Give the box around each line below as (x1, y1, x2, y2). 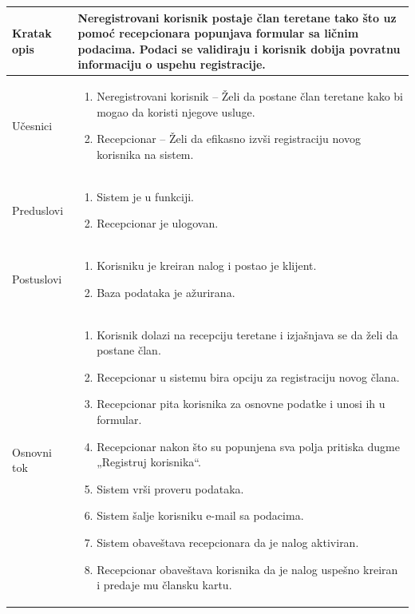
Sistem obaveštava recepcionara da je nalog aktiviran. (97, 533, 359, 550)
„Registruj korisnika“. (97, 454, 201, 470)
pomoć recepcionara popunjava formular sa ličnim (77, 25, 359, 42)
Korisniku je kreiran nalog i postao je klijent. (97, 257, 317, 274)
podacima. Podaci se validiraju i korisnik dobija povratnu (77, 40, 401, 57)
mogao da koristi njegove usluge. (97, 103, 255, 120)
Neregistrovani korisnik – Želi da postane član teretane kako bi (97, 88, 404, 105)
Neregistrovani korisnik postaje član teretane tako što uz (77, 9, 397, 26)
